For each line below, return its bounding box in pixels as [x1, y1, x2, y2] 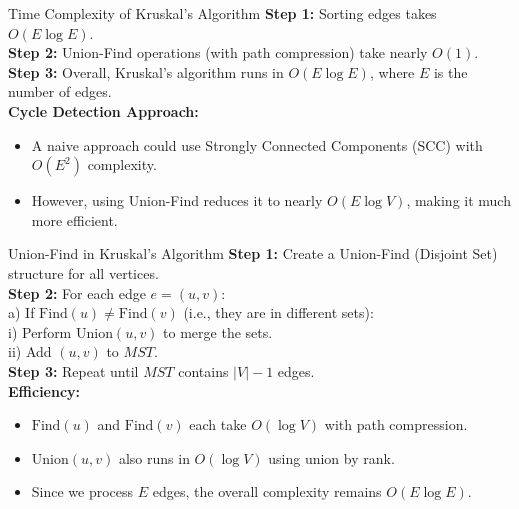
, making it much [406, 190, 511, 211]
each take [189, 414, 247, 435]
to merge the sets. [163, 321, 273, 342]
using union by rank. [268, 447, 395, 468]
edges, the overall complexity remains [152, 481, 382, 502]
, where [369, 61, 415, 82]
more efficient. [31, 209, 118, 230]
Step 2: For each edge [8, 282, 146, 303]
